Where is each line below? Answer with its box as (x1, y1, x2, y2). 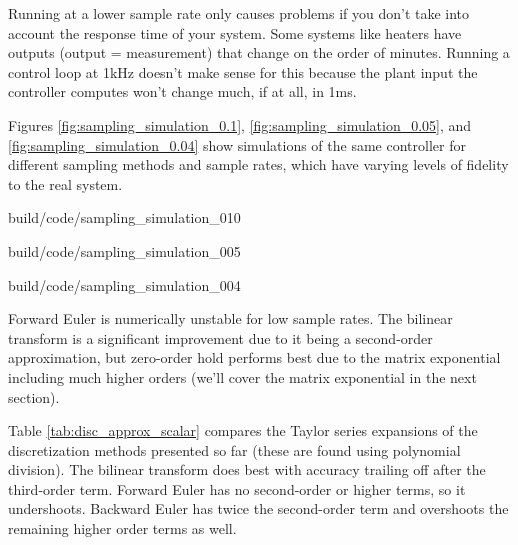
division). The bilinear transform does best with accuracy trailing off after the (8, 459, 486, 480)
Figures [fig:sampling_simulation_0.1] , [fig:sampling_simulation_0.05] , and (8, 114, 472, 135)
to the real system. (8, 173, 123, 194)
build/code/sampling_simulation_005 (8, 240, 241, 261)
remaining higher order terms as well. (8, 518, 237, 539)
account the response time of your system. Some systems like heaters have (8, 22, 462, 43)
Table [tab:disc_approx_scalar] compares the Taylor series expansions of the (8, 420, 478, 441)
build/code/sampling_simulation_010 (8, 207, 241, 228)
